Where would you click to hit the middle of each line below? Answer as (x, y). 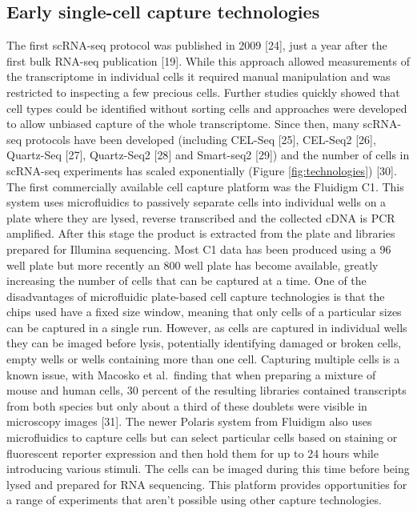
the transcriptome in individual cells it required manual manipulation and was (198, 76)
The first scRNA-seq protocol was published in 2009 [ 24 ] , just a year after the (197, 45)
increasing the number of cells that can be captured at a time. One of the (186, 281)
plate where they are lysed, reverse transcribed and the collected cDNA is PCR (201, 217)
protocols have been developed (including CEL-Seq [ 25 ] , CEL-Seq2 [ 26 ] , (200, 139)
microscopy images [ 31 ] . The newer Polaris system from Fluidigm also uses (189, 421)
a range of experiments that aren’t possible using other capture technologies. (194, 500)
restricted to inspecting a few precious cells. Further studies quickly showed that (203, 92)
